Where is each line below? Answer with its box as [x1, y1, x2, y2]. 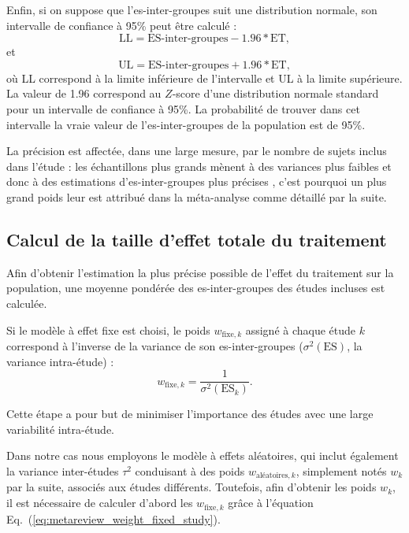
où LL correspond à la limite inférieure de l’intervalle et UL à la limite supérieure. [6, 69, 403, 86]
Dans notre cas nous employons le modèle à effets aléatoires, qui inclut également [6, 447, 399, 464]
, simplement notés [296, 463, 387, 479]
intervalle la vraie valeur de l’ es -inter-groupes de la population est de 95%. [6, 116, 366, 132]
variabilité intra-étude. [6, 420, 114, 437]
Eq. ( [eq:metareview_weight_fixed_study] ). [6, 510, 221, 527]
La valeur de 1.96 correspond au [6, 85, 162, 102]
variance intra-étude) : [6, 353, 114, 369]
